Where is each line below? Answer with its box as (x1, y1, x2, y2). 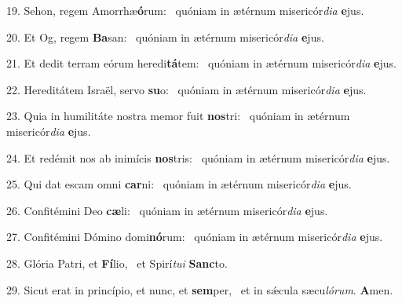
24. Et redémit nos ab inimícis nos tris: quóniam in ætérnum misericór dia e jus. (6, 149, 390, 166)
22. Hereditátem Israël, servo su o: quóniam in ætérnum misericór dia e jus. (6, 81, 367, 97)
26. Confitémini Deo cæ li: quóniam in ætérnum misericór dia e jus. (6, 202, 328, 218)
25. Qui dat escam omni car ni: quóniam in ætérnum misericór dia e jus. (6, 176, 352, 192)
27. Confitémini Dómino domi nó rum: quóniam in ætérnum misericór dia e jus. (6, 228, 383, 245)
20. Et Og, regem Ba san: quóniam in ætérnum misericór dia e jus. (6, 28, 324, 45)
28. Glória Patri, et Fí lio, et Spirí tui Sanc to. (6, 254, 228, 271)
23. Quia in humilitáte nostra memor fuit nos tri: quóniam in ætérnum (6, 108, 350, 124)
